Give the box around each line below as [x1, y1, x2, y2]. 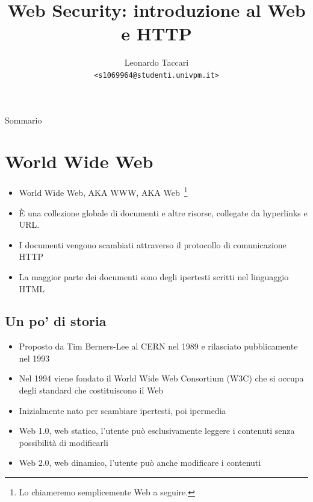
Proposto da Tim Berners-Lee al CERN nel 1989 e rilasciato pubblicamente [19, 340, 298, 353]
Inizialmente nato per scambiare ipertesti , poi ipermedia [19, 404, 226, 416]
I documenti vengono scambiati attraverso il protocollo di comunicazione [19, 238, 287, 251]
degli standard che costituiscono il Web [19, 384, 164, 397]
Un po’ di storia [5, 312, 107, 330]
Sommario [5, 113, 42, 126]
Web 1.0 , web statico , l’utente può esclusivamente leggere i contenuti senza [19, 424, 295, 437]
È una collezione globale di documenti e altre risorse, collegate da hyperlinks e [19, 206, 308, 219]
